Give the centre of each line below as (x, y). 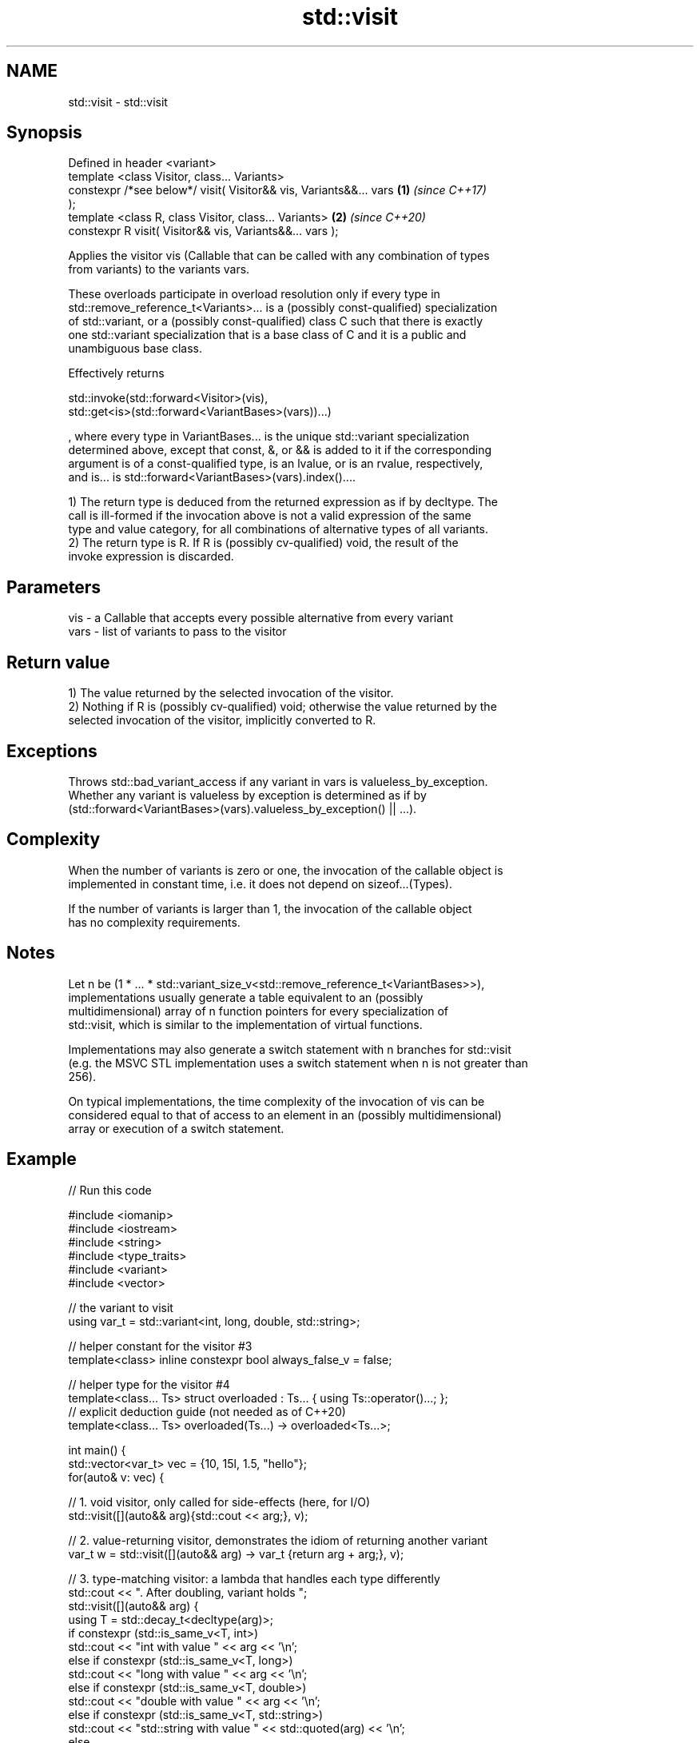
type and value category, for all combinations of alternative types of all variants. (278, 529)
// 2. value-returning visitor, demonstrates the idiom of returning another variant (278, 1540)
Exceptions (52, 751)
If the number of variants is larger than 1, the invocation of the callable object (270, 908)
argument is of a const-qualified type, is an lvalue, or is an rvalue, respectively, (276, 464)
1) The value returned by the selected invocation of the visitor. (231, 693)
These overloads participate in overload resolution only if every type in (254, 294)
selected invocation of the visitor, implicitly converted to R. (222, 720)
